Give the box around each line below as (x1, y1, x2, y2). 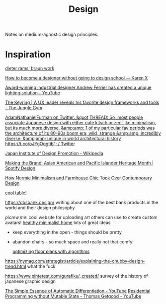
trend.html (5, 263, 26, 269)
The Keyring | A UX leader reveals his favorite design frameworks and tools (5, 99, 160, 105)
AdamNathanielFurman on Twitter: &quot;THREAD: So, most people (5, 114, 143, 120)
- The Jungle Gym (5, 105, 42, 111)
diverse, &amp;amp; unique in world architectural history (5, 136, 121, 142)
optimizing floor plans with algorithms (12, 248, 90, 254)
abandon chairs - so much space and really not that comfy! (12, 239, 134, 245)
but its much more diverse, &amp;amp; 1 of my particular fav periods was (5, 125, 155, 131)
